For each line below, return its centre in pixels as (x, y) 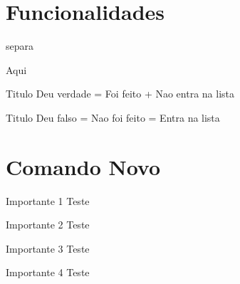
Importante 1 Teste (48, 200)
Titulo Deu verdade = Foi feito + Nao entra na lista (120, 94)
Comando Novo (83, 166)
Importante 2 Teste (48, 225)
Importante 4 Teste (48, 272)
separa (20, 46)
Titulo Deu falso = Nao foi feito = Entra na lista (113, 117)
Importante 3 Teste (48, 248)
